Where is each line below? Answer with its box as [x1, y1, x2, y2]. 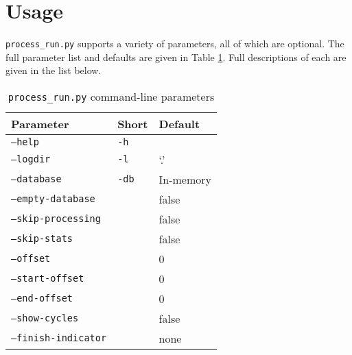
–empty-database [11, 193, 95, 205]
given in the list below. [5, 63, 102, 77]
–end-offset [11, 293, 73, 304]
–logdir [11, 154, 51, 165]
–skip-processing [11, 213, 101, 225]
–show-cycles [11, 313, 79, 324]
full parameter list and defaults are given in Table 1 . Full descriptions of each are [5, 49, 347, 64]
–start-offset [11, 273, 84, 284]
